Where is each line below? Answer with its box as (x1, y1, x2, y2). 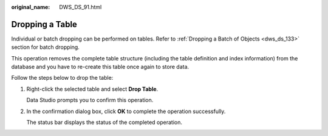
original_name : (11, 4, 50, 10)
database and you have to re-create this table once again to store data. (11, 63, 190, 71)
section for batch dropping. (11, 44, 80, 51)
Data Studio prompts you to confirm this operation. (26, 97, 154, 104)
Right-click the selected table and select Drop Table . (26, 85, 159, 92)
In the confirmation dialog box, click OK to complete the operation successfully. (26, 108, 226, 115)
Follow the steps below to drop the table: (11, 74, 114, 82)
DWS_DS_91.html (59, 4, 102, 10)
